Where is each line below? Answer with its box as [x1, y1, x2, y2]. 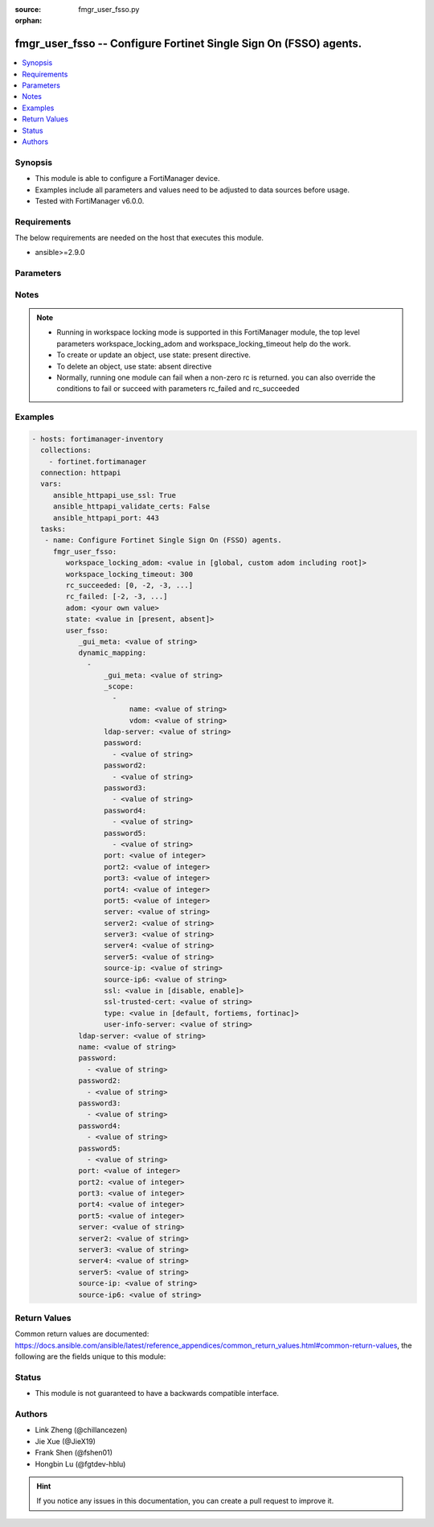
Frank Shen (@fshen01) [35, 1448, 113, 1458]
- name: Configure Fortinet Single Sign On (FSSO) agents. [44, 536, 282, 545]
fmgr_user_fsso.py [78, 5, 140, 14]
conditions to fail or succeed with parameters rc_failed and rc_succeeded [56, 384, 301, 393]
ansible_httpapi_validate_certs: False [52, 502, 211, 511]
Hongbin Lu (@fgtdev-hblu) [35, 1459, 126, 1468]
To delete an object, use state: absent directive [56, 361, 212, 371]
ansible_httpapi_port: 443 [52, 513, 160, 522]
